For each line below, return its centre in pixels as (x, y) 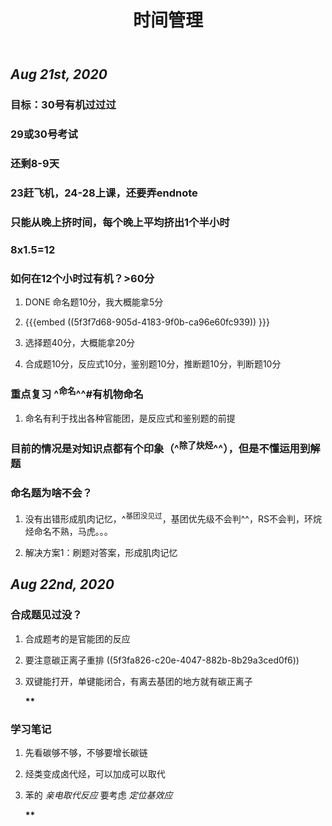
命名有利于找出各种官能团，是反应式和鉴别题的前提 (130, 418)
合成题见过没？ (46, 615)
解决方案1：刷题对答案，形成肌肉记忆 (101, 553)
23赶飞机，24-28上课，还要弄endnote (104, 193)
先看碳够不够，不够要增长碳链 (86, 753)
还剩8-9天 (35, 163)
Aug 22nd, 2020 (62, 584)
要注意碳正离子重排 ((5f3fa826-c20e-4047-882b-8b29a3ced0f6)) (162, 660)
